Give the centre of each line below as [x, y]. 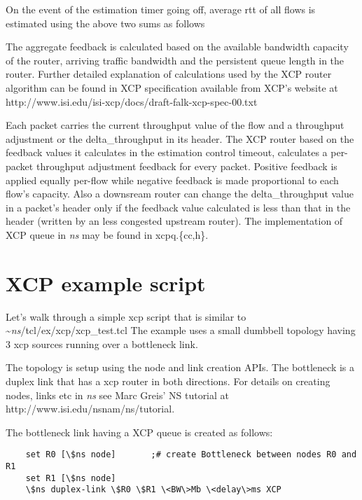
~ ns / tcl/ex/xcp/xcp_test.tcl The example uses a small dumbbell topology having [181, 330]
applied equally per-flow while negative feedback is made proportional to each [172, 180]
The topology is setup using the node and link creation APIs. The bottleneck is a [180, 367]
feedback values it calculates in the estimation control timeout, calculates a [167, 152]
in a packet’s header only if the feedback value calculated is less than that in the [178, 207]
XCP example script [106, 283]
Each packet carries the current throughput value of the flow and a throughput [175, 125]
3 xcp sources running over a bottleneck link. [102, 343]
